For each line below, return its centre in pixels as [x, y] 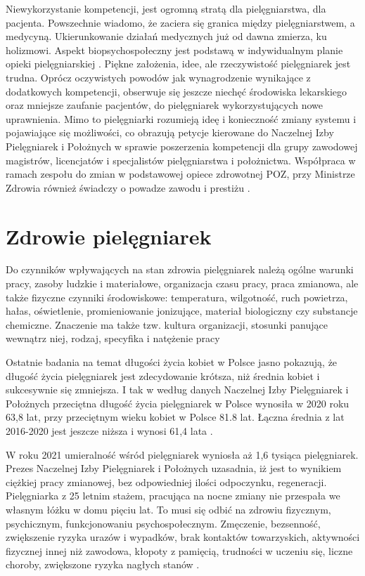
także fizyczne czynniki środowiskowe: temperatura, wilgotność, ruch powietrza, [177, 297]
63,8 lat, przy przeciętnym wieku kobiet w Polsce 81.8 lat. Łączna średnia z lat [175, 417]
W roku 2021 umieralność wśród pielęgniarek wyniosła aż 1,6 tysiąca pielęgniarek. [182, 454]
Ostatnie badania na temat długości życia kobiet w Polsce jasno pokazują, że [172, 362]
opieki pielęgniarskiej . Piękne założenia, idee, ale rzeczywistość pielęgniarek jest [178, 64]
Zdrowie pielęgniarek [109, 236]
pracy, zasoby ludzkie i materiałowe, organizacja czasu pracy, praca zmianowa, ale [182, 283]
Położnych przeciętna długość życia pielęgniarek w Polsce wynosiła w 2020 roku [178, 403]
